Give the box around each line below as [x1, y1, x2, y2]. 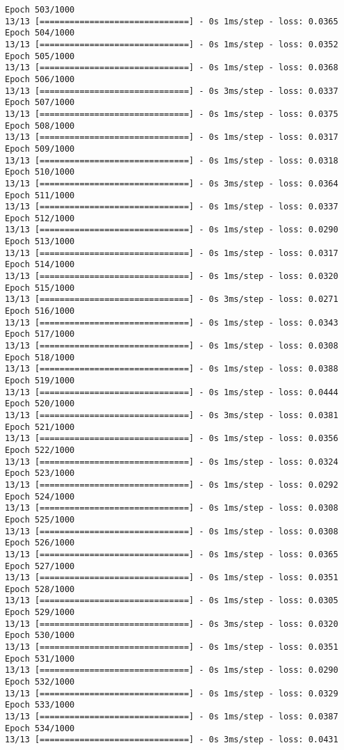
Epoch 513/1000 [5, 237, 75, 247]
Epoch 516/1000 [5, 306, 75, 317]
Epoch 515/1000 [5, 282, 75, 293]
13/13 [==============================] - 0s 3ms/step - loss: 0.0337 [5, 86, 338, 96]
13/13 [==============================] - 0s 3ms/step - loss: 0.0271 [5, 294, 338, 305]
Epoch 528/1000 [5, 584, 75, 594]
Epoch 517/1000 [5, 329, 75, 340]
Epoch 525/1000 [5, 514, 75, 525]
